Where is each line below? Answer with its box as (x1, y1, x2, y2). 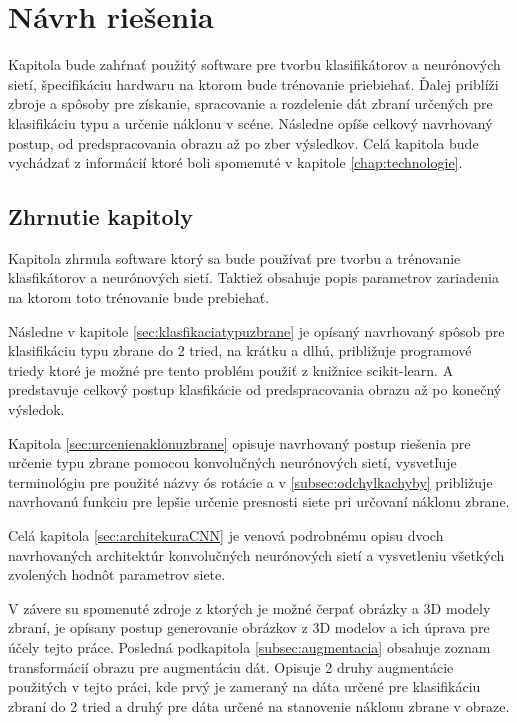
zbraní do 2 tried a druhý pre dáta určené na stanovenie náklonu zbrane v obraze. (8, 695, 510, 716)
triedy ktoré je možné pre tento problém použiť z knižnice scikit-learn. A (8, 359, 454, 380)
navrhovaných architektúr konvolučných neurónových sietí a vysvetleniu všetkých (8, 544, 505, 565)
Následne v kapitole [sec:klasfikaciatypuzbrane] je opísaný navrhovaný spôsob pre (8, 320, 505, 341)
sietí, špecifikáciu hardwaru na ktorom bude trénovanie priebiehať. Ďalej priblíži (8, 73, 499, 94)
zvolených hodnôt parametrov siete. (8, 564, 226, 585)
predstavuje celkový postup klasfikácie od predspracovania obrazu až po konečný (8, 379, 502, 400)
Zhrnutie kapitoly (8, 201, 194, 232)
